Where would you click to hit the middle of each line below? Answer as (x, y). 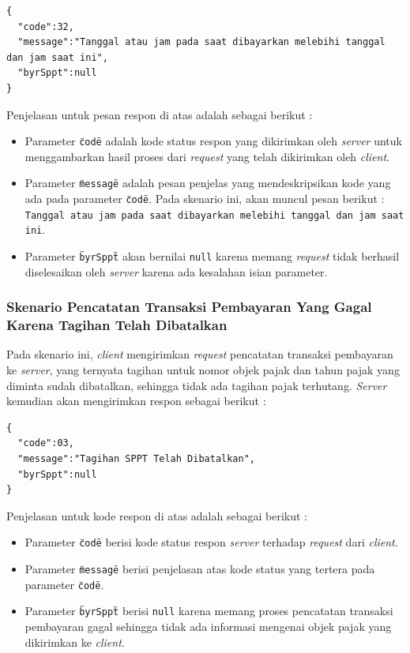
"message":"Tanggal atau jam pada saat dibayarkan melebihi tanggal (201, 42)
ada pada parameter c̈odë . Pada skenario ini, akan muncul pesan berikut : (205, 199)
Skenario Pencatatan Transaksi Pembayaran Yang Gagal (189, 307)
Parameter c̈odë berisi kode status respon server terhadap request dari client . (211, 542)
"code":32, (46, 26)
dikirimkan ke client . (75, 642)
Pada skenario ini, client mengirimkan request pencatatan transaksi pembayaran (200, 354)
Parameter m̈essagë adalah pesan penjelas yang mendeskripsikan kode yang (208, 183)
